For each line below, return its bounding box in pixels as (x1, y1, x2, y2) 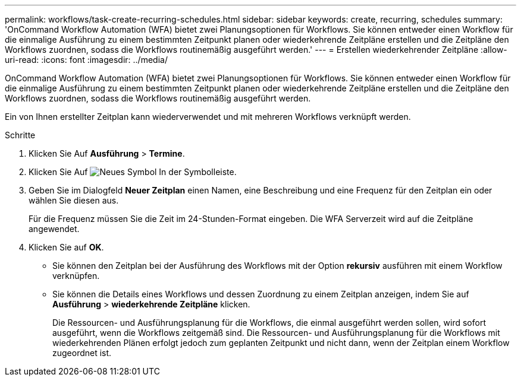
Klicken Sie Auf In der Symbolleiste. (29, 167, 237, 177)
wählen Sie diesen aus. (29, 195, 119, 205)
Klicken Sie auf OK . (29, 242, 104, 252)
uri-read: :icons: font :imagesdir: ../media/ (5, 55, 168, 65)
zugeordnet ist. (52, 348, 112, 358)
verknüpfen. (52, 271, 100, 281)
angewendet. (29, 224, 80, 234)
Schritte (5, 130, 36, 140)
